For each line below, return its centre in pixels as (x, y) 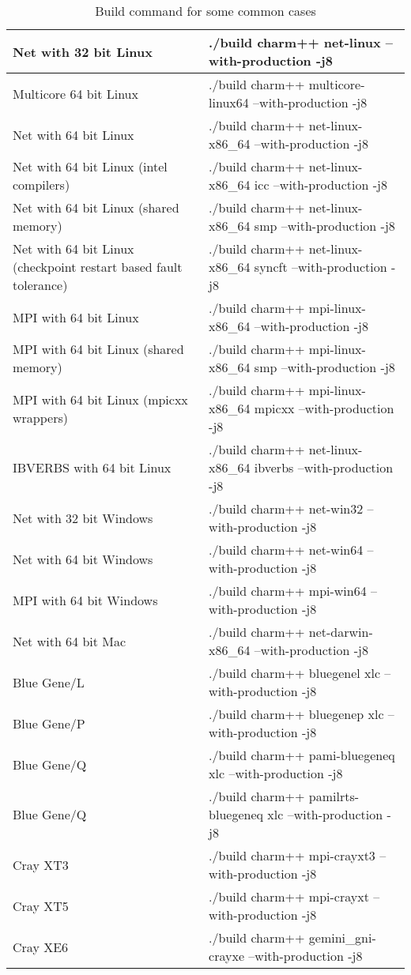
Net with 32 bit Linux (83, 51)
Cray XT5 (41, 905)
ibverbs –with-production (324, 467)
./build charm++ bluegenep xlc (296, 714)
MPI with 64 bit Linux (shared (98, 349)
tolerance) (40, 285)
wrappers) (40, 417)
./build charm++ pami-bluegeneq (302, 755)
